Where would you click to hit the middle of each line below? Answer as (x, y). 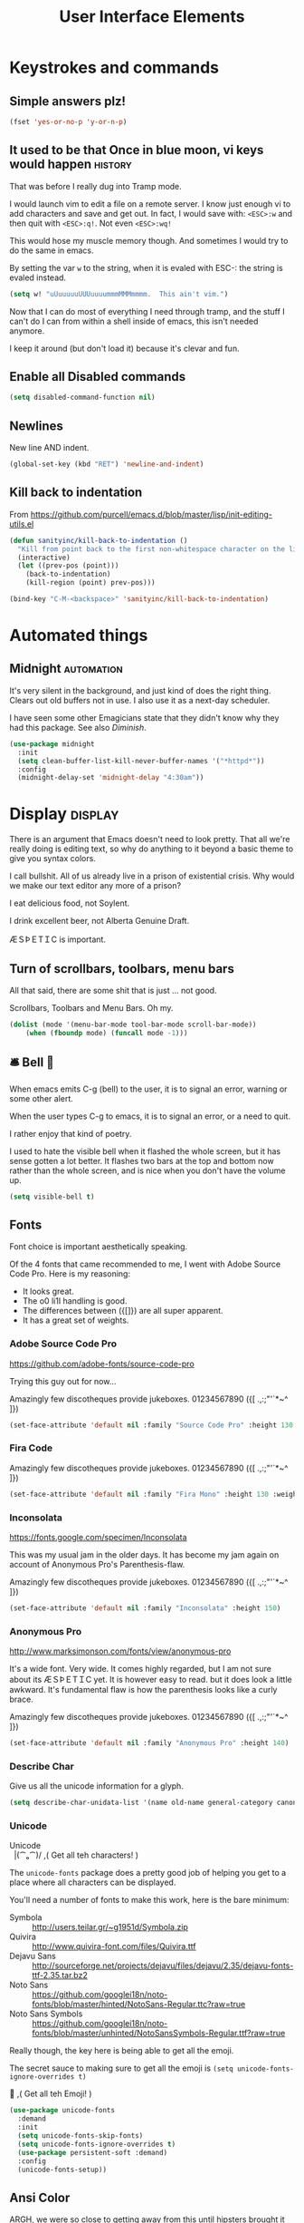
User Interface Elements (152, 17)
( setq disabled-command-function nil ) (82, 398)
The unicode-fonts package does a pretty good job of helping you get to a (148, 1873)
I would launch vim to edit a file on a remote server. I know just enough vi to (150, 204)
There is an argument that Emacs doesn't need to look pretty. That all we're (150, 840)
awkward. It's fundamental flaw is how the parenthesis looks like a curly (143, 1690)
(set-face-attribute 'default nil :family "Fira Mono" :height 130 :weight (155, 1494)
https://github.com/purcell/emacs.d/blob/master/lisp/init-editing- (152, 514)
